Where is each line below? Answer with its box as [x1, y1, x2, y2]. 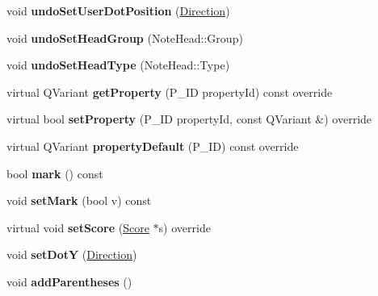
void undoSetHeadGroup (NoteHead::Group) [6, 29, 243, 46]
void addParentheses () [6, 273, 132, 290]
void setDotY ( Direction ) [6, 246, 137, 263]
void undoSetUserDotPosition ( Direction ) [6, 2, 230, 19]
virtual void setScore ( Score [6, 219, 149, 236]
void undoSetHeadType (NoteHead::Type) [6, 56, 230, 73]
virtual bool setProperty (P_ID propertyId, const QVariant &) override [6, 110, 372, 127]
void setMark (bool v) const [6, 192, 152, 209]
